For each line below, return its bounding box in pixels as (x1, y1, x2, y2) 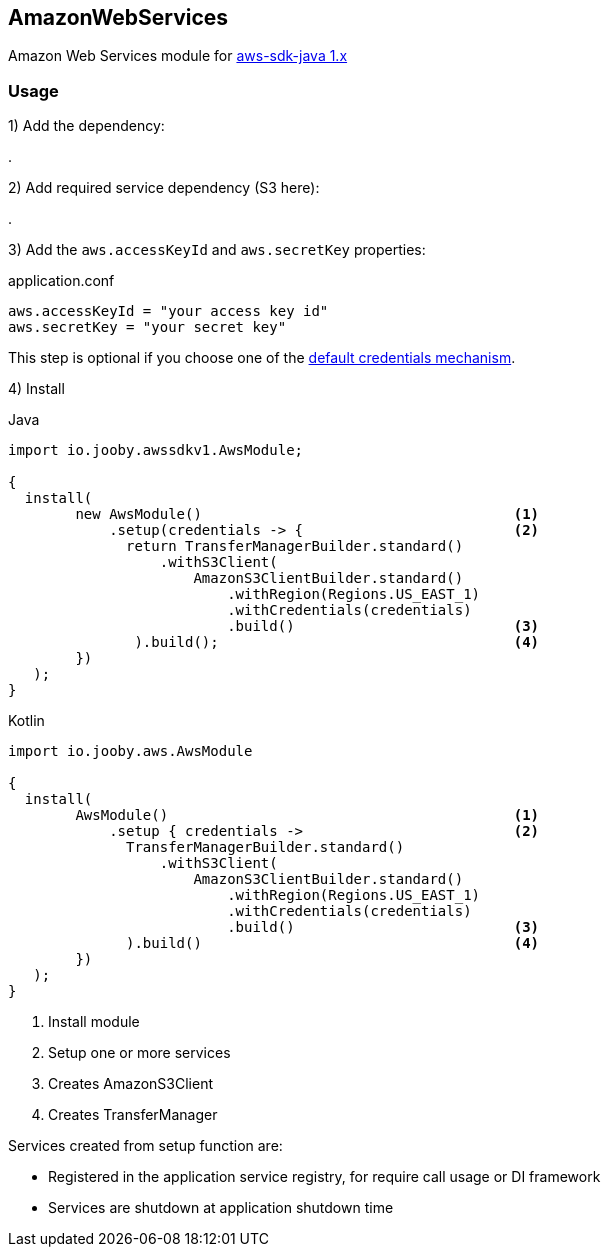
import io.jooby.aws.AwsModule (8, 743, 253, 760)
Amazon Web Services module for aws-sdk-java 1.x (8, 47, 348, 65)
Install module (48, 1013, 140, 1031)
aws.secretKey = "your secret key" (8, 319, 287, 336)
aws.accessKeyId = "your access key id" (8, 303, 329, 320)
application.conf (8, 272, 115, 290)
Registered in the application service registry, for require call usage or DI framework (48, 1168, 601, 1186)
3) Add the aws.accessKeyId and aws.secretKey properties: (8, 241, 426, 259)
